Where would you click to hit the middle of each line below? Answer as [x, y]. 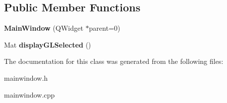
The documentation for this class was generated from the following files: [114, 61]
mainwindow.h [26, 77]
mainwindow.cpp [29, 94]
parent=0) [105, 28]
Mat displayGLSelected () [48, 44]
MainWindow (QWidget [44, 28]
